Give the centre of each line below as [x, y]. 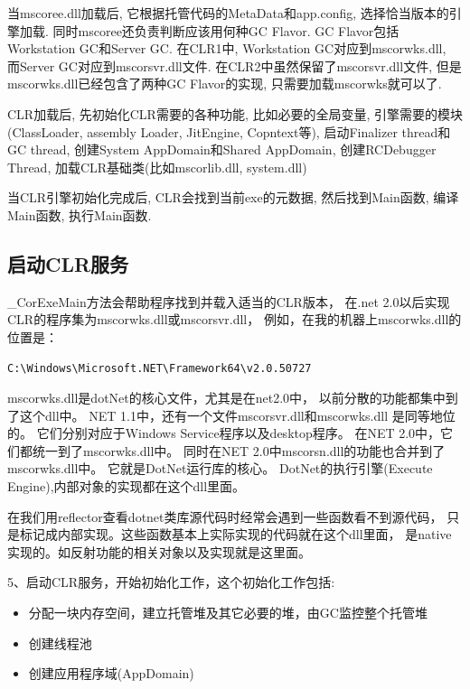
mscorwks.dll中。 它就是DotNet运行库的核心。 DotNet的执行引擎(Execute [220, 468]
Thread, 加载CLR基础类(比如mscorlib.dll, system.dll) [157, 167]
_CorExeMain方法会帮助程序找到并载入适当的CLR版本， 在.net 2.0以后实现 [229, 301]
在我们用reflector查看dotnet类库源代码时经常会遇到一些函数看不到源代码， [225, 516]
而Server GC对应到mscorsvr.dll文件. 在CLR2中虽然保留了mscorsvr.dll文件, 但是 [235, 65]
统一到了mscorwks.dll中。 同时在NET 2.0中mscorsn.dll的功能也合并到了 [239, 450]
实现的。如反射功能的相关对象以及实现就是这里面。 [159, 551]
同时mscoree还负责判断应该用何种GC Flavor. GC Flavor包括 [226, 30]
